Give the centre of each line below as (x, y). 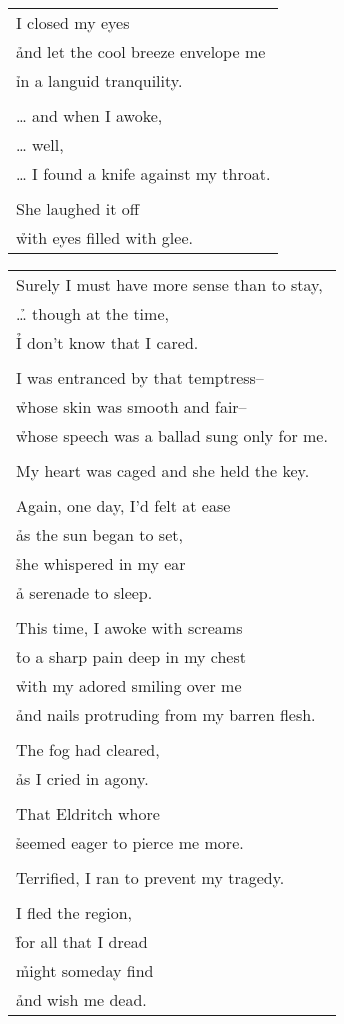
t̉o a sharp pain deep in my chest (131, 656)
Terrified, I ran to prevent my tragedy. (150, 877)
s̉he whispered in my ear (101, 563)
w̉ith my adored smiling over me (129, 685)
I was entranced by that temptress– (140, 377)
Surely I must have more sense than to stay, (169, 284)
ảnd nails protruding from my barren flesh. (166, 714)
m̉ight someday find (85, 970)
